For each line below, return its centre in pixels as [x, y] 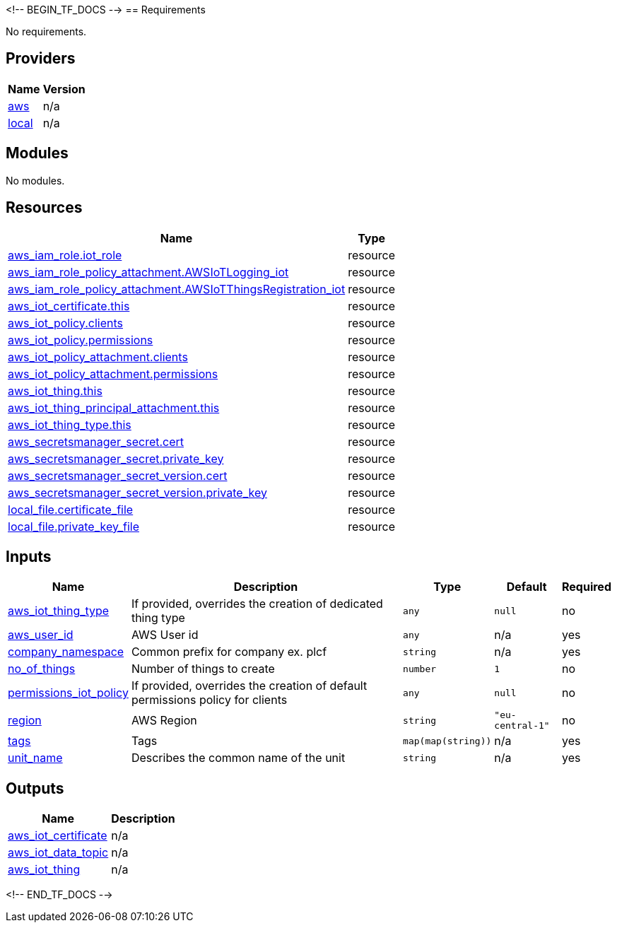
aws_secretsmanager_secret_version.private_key [137, 492]
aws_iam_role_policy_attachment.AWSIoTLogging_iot [148, 272]
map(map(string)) [447, 741]
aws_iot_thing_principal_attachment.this [114, 407]
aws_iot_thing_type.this [70, 424]
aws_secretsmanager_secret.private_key [116, 458]
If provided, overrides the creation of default [249, 686]
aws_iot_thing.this [55, 390]
